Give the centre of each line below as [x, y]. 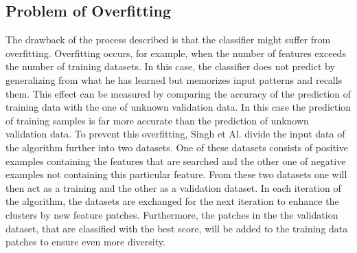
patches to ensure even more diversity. [85, 242]
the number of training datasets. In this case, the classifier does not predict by [170, 66]
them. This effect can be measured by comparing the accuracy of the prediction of [178, 93]
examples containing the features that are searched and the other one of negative [176, 161]
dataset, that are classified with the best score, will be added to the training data [177, 228]
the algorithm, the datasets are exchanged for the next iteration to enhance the [172, 201]
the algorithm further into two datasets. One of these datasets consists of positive [177, 147]
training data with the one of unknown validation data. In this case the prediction [178, 107]
